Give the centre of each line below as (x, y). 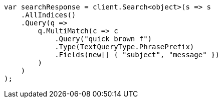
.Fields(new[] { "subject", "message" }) (137, 55)
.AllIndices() (48, 15)
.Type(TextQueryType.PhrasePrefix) (125, 47)
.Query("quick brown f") (103, 39)
